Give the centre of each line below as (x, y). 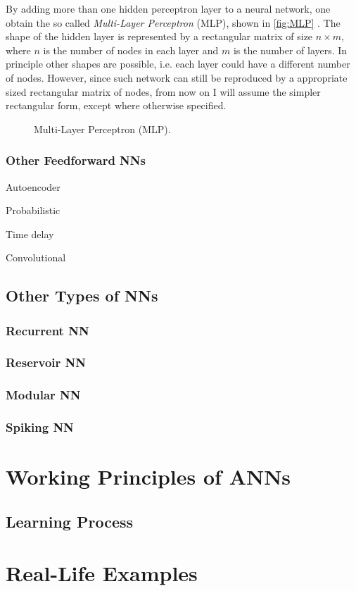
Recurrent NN (47, 330)
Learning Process (70, 521)
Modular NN (43, 395)
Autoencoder (33, 186)
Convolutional (36, 257)
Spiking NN (40, 427)
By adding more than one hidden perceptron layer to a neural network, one (168, 8)
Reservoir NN (46, 362)
